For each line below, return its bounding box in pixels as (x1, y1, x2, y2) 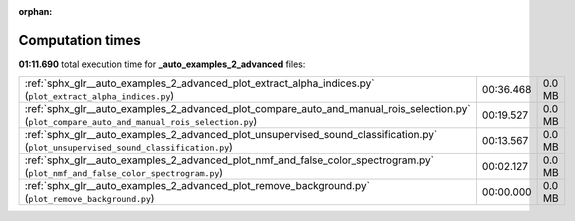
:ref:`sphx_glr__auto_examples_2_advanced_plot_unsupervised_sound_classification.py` (24, 128, 438, 142)
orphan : (18, 6, 53, 17)
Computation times (18, 31, 141, 49)
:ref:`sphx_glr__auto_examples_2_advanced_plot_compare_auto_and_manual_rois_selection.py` (24, 102, 471, 116)
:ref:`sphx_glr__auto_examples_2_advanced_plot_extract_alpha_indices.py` (24, 76, 375, 90)
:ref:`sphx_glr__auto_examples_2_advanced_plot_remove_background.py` (24, 179, 370, 193)
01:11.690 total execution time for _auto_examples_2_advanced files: (18, 58, 306, 70)
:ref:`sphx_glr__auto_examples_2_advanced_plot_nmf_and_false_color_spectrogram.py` (24, 153, 435, 167)
